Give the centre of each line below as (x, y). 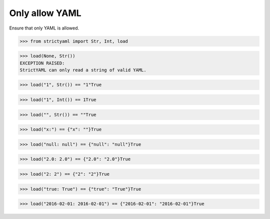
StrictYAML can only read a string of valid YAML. (83, 70)
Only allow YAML (45, 13)
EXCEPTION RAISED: (42, 63)
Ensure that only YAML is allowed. (44, 28)
